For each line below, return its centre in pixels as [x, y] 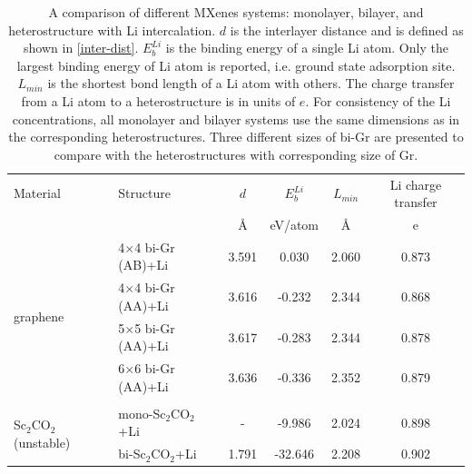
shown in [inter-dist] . [81, 48]
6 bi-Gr [155, 368]
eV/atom [295, 225]
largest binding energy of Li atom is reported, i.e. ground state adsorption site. [236, 65]
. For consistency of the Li [378, 100]
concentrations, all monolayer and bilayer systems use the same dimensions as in [236, 118]
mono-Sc [142, 413]
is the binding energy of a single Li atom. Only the [307, 48]
